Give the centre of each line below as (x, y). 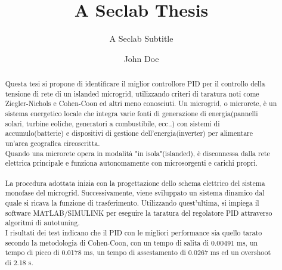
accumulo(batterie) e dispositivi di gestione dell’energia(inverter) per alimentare (129, 133)
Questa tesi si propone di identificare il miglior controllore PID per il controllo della (135, 84)
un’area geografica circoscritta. (52, 143)
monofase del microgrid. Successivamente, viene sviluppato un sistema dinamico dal (135, 193)
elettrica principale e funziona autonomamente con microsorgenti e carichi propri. (131, 163)
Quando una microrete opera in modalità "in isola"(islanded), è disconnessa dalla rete (137, 153)
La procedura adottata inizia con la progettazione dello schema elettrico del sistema (135, 183)
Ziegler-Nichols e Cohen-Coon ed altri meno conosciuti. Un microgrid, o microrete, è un (141, 103)
